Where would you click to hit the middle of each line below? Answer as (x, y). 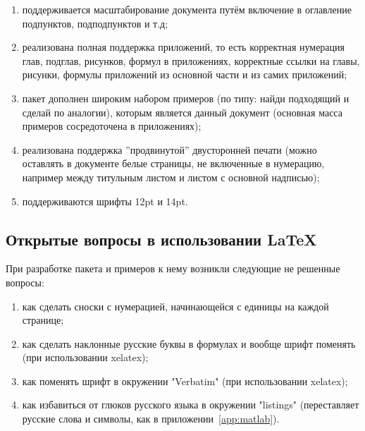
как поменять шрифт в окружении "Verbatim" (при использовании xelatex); (185, 381)
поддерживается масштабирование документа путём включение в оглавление (187, 9)
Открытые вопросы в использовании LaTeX (161, 239)
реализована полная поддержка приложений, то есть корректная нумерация (183, 47)
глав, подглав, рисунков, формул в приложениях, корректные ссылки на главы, (191, 60)
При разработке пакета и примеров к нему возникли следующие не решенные (173, 268)
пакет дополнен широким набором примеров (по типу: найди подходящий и (186, 98)
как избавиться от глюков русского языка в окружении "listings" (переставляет (191, 405)
